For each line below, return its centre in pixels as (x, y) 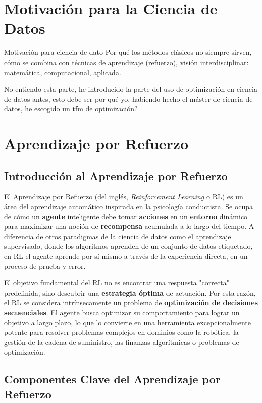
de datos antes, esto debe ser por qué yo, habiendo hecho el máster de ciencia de (128, 99)
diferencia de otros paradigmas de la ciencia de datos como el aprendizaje (118, 236)
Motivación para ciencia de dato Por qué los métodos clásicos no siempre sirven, (128, 52)
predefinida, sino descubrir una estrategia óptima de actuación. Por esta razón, (130, 292)
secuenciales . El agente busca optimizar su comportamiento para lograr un (122, 312)
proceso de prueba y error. (45, 266)
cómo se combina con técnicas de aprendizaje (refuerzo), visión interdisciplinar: (126, 62)
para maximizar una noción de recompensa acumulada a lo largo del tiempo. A (129, 226)
